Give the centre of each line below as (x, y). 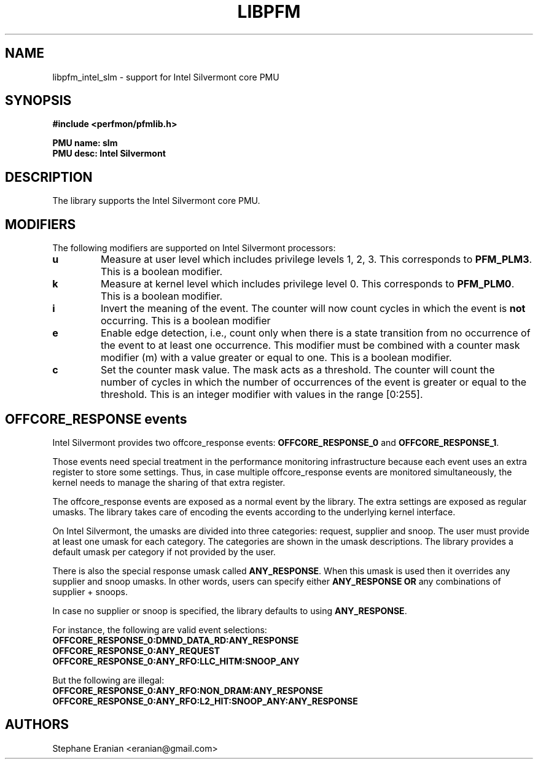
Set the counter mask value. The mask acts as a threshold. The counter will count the (298, 370)
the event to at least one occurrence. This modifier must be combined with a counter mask (310, 345)
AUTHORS (37, 725)
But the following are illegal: (108, 680)
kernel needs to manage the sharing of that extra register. (169, 482)
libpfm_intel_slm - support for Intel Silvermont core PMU (166, 77)
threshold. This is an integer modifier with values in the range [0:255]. (262, 395)
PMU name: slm (85, 143)
